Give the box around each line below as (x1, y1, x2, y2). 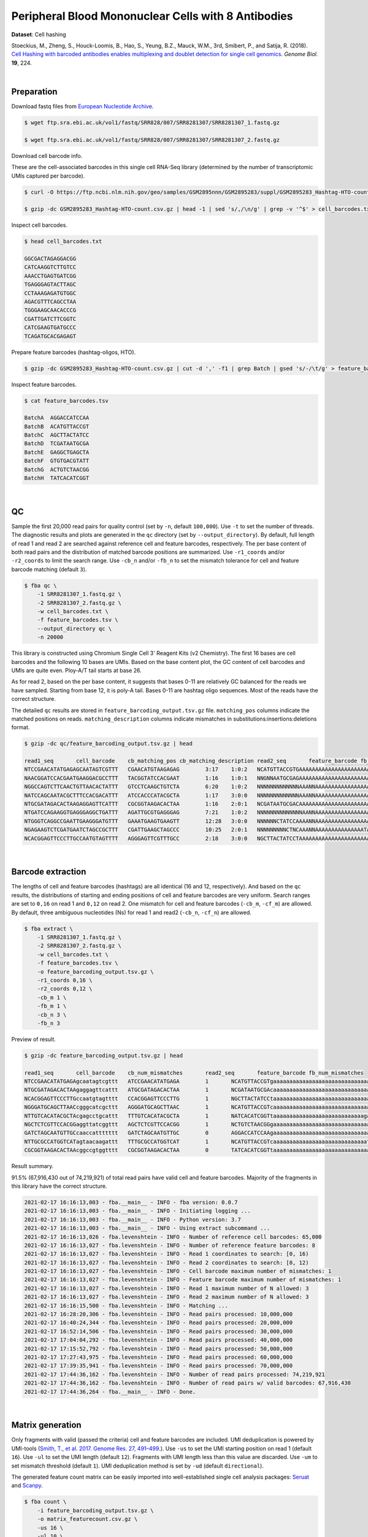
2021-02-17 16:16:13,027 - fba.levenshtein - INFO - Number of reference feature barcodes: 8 (24, 1242, 316, 1249)
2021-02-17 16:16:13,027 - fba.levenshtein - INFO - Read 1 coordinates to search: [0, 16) (24, 1251, 309, 1257)
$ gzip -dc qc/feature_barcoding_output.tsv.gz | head (24, 740, 193, 747)
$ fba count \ (24, 1498, 67, 1506)
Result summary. (11, 1163, 54, 1170)
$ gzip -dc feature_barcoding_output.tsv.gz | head (24, 1052, 183, 1059)
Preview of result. (11, 1035, 56, 1043)
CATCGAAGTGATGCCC (24, 324, 77, 331)
